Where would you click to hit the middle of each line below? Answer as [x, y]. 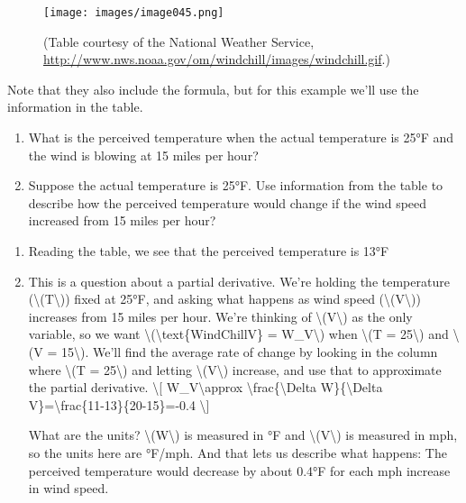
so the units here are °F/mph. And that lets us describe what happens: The [238, 452]
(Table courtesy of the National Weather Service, [179, 41]
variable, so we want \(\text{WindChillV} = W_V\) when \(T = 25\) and [238, 334]
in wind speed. [69, 488]
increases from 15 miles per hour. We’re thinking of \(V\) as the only [220, 316]
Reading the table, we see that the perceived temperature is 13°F [209, 251]
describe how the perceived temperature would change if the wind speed [228, 202]
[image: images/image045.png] [134, 13]
